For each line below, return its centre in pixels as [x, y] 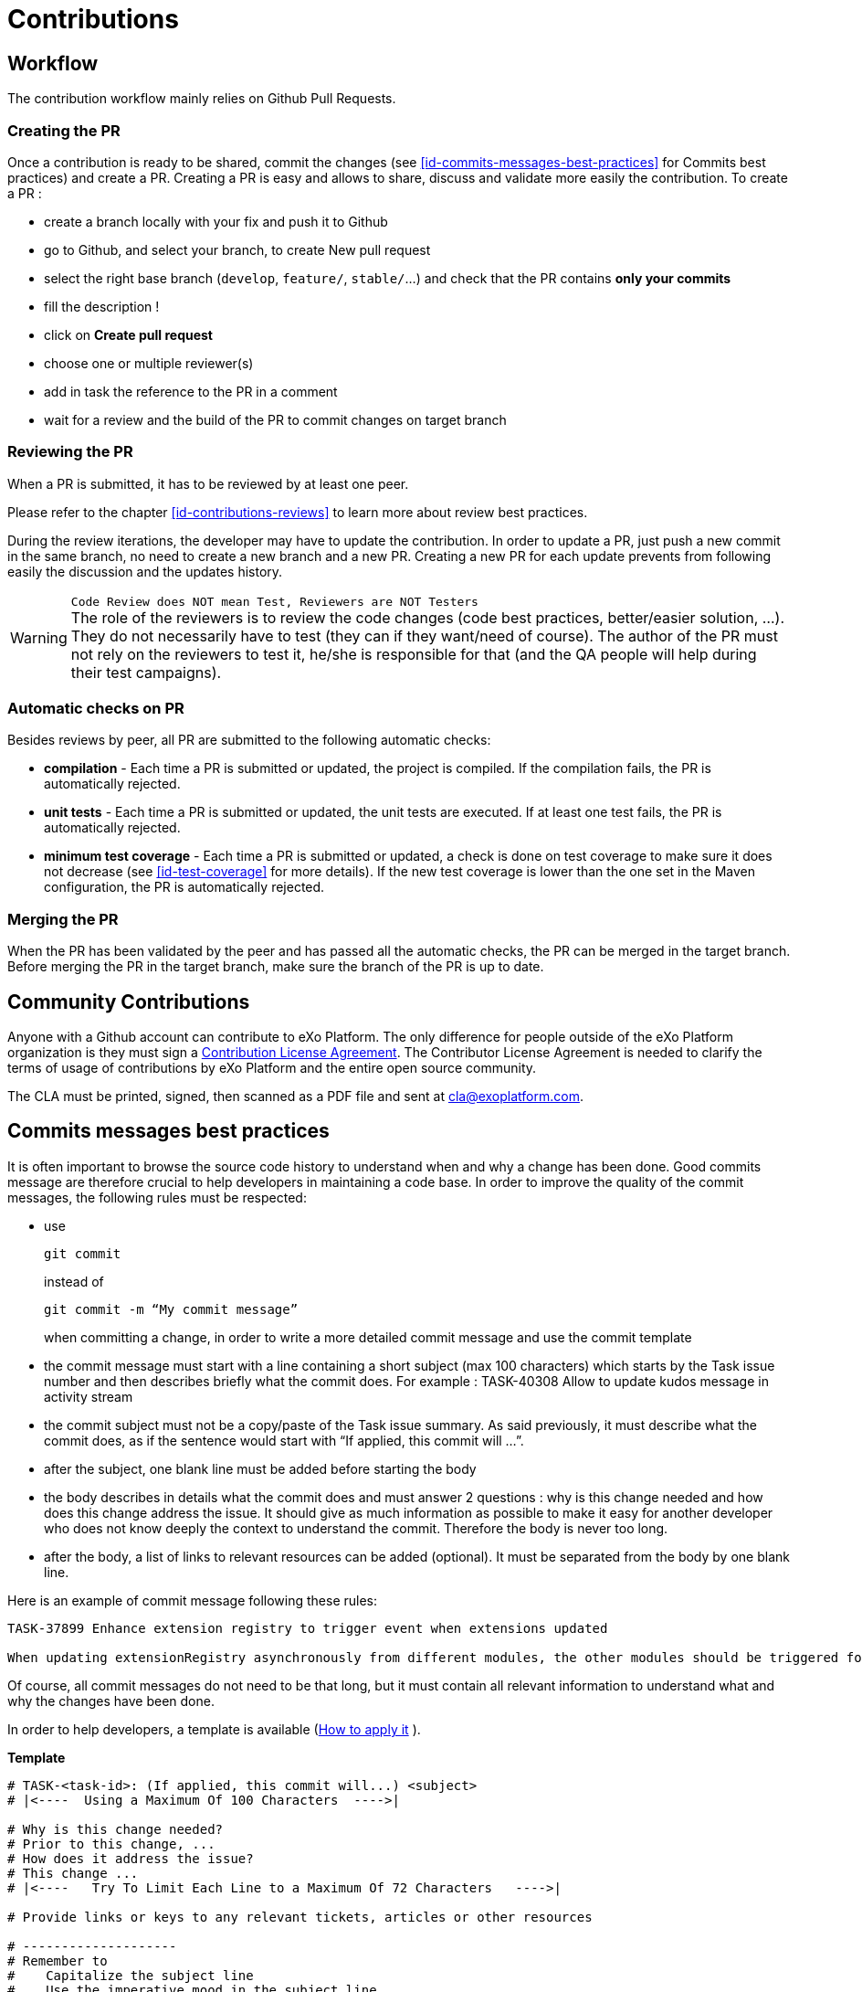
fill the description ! [102, 306]
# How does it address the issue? [131, 1858]
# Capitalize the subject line [131, 1975]
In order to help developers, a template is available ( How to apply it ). [214, 1729]
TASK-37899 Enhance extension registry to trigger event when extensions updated [308, 1628]
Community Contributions [129, 1001]
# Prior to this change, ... [111, 1844]
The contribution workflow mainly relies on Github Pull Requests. [202, 99]
